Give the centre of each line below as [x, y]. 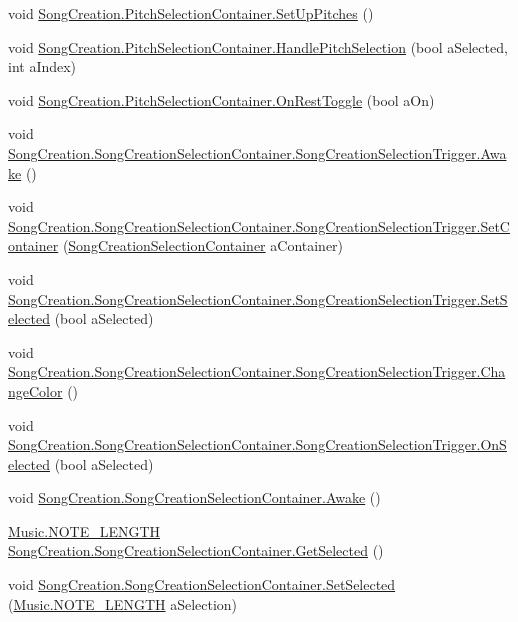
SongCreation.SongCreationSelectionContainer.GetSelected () [196, 550]
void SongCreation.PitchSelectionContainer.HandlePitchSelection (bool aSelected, [258, 46]
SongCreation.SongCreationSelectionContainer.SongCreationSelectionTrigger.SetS [258, 298]
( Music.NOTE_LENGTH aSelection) [123, 603]
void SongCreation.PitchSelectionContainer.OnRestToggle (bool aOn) [221, 99]
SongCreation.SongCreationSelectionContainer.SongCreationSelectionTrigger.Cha [257, 371]
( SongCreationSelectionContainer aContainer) [203, 245]
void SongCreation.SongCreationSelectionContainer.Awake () [194, 497]
